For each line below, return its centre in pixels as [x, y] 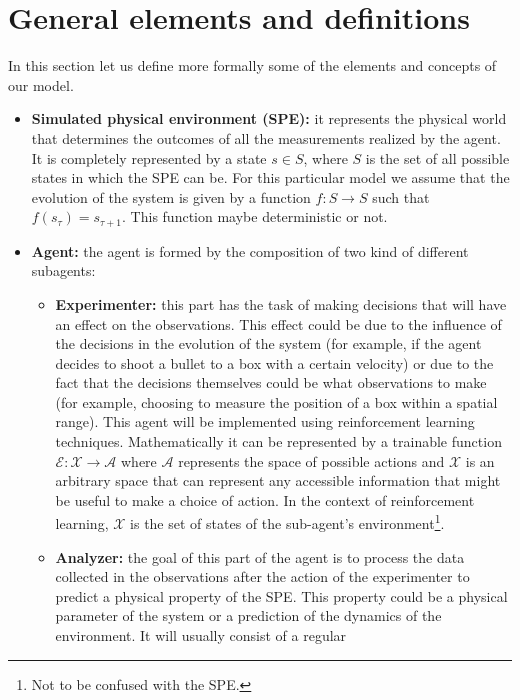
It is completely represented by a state [149, 157]
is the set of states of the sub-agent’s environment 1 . [287, 522]
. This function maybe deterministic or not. [255, 216]
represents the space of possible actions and [311, 460]
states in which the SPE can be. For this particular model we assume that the [270, 177]
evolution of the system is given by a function [171, 196]
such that [401, 196]
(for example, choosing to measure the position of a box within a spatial [276, 401]
